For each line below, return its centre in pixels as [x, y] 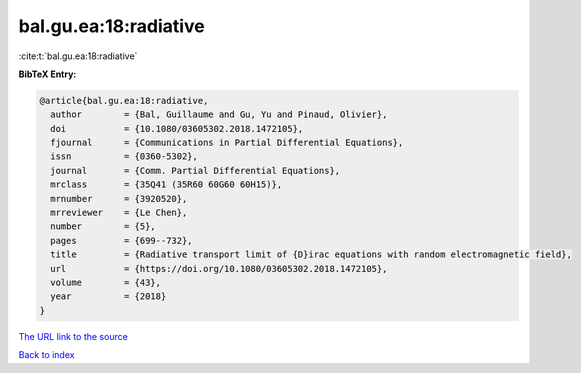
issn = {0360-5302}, [124, 156]
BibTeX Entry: [47, 74]
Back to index [46, 355]
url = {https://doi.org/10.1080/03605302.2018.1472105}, [219, 268]
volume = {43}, [106, 282]
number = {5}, [103, 226]
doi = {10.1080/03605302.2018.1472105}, [177, 128]
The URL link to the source [73, 336]
